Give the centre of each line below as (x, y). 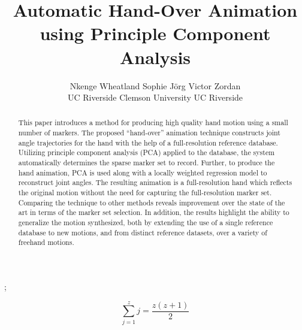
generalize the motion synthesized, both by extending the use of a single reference (146, 222)
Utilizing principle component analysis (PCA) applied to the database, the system (147, 152)
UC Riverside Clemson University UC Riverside (155, 97)
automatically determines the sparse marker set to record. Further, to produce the (147, 163)
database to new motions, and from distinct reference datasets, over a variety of (143, 232)
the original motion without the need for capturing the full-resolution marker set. (145, 193)
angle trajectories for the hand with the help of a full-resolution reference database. (148, 142)
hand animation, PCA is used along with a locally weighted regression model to (143, 172)
